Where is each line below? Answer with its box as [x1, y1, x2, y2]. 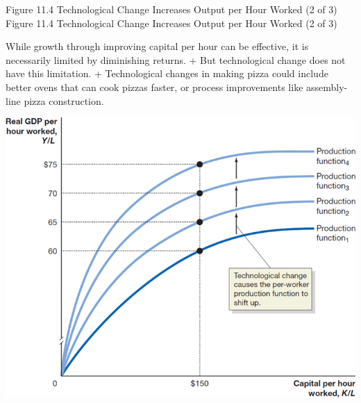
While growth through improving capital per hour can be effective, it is [6, 39, 309, 54]
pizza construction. [24, 93, 104, 108]
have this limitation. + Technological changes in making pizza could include [6, 66, 328, 81]
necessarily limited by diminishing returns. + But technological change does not [6, 52, 346, 67]
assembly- [306, 79, 348, 94]
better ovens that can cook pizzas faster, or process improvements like [6, 79, 303, 94]
